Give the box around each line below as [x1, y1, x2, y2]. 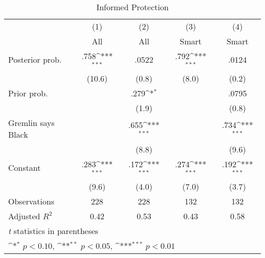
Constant [8, 162, 41, 174]
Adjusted [8, 210, 40, 222]
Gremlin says [8, 116, 55, 128]
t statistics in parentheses [8, 224, 98, 237]
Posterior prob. [8, 54, 62, 66]
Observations [8, 195, 55, 207]
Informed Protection [96, 1, 169, 13]
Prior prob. [8, 87, 48, 99]
